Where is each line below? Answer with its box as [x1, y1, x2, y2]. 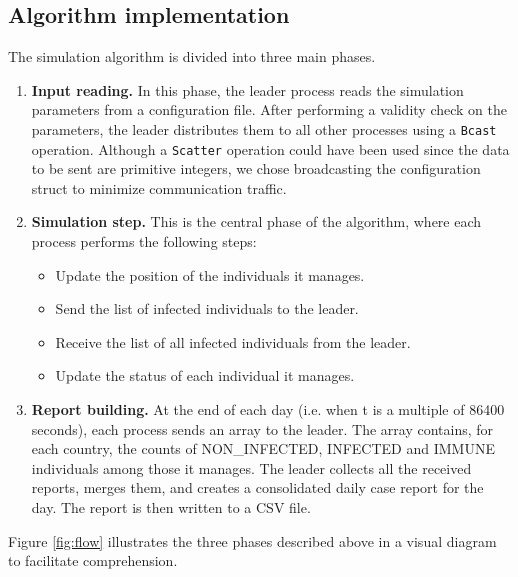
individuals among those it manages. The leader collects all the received [31, 457, 472, 478]
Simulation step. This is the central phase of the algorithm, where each [31, 211, 482, 232]
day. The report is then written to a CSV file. [31, 497, 311, 518]
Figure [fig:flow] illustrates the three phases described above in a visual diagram [8, 530, 497, 551]
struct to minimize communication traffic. [31, 177, 287, 198]
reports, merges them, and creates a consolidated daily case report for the [31, 477, 484, 498]
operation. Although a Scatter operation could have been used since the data [31, 138, 510, 159]
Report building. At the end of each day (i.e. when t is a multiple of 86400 [31, 399, 505, 420]
